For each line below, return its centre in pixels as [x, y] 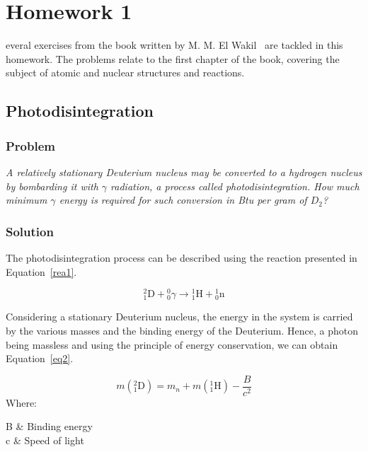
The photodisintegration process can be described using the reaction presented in [182, 257]
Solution [30, 231]
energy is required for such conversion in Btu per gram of [183, 200]
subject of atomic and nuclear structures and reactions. [125, 73]
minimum [27, 200]
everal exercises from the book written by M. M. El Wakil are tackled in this [174, 45]
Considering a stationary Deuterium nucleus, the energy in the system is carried [179, 317]
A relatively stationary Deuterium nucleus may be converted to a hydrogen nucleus [184, 172]
